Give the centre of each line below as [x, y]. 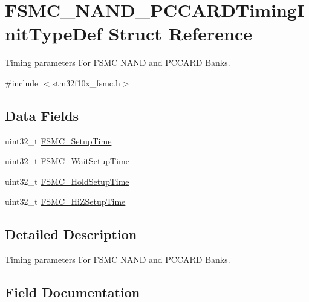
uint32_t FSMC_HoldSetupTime [67, 181]
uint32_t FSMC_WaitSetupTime [67, 161]
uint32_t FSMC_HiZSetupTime [65, 201]
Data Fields [42, 115]
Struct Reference [180, 34]
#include [22, 82]
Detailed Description [71, 234]
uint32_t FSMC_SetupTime [58, 140]
